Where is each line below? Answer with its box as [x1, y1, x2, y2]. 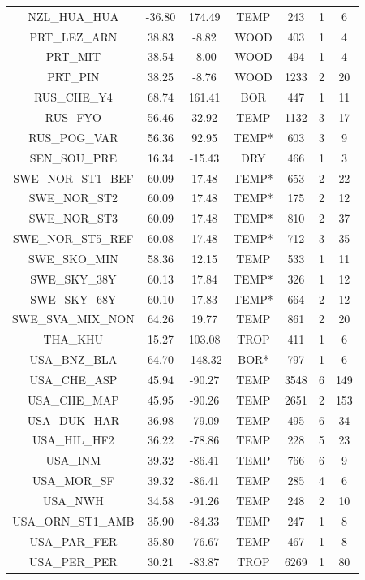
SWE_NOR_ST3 [28, 210, 118, 227]
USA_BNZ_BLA [29, 351, 118, 368]
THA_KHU [43, 331, 104, 348]
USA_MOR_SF [32, 472, 114, 489]
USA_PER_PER [29, 552, 118, 569]
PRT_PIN [47, 68, 100, 85]
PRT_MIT [45, 48, 101, 65]
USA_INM [45, 452, 101, 469]
